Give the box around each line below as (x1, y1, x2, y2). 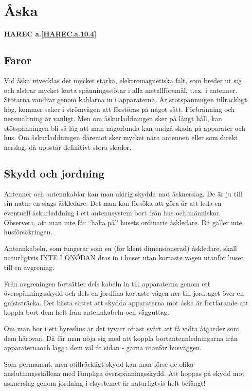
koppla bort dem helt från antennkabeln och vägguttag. (4, 307, 170, 317)
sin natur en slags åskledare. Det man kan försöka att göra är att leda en (4, 198, 222, 208)
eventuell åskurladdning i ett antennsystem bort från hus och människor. (4, 208, 221, 218)
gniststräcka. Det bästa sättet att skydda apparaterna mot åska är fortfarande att (4, 297, 249, 307)
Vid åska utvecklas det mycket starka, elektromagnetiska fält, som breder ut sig (4, 75, 242, 85)
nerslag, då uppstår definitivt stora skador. (4, 142, 131, 152)
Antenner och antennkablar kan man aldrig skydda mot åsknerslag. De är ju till (4, 188, 242, 198)
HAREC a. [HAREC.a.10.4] (4, 29, 97, 39)
